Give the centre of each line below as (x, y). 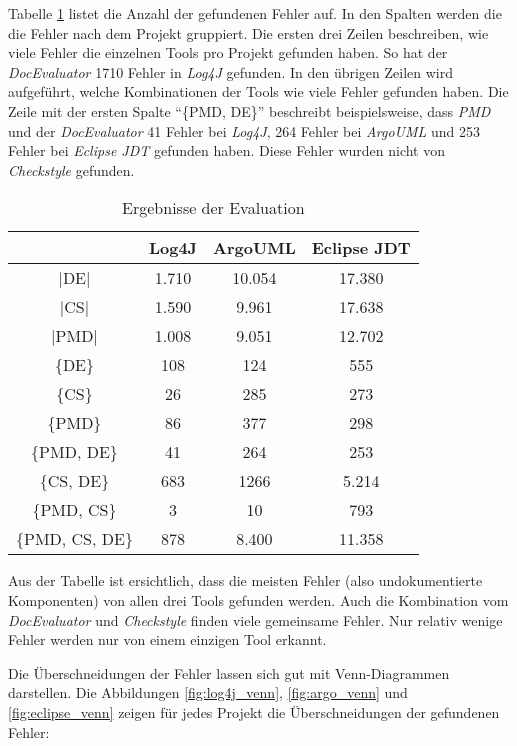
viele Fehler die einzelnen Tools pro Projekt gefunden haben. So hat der (228, 52)
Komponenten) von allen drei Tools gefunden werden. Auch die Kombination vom (258, 599)
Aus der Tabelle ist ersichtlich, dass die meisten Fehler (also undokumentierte (245, 580)
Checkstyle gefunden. (71, 169)
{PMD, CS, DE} (74, 539)
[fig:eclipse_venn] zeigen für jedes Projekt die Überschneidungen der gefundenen (254, 711)
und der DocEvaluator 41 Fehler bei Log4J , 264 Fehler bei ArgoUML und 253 (244, 130)
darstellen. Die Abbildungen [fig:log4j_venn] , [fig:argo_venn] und (208, 692)
